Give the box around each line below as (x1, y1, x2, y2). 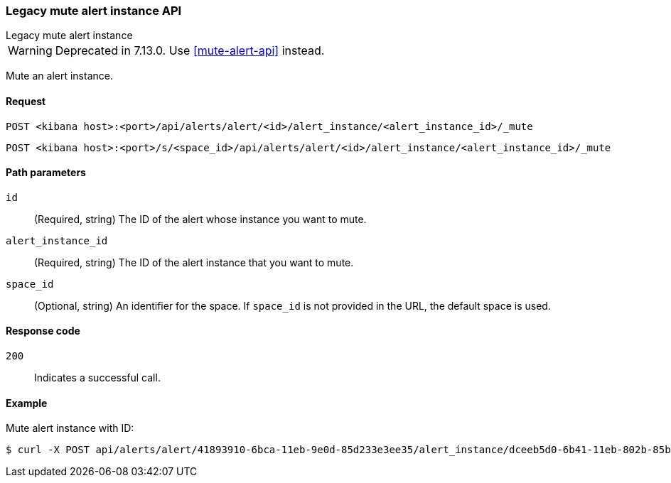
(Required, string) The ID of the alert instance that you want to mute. (34, 256, 354, 268)
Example (6, 396, 48, 409)
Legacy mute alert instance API (6, 4, 182, 18)
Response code (6, 325, 80, 337)
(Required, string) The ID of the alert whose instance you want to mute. (34, 212, 367, 225)
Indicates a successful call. (34, 371, 161, 384)
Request (6, 94, 46, 107)
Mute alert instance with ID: (6, 422, 134, 435)
